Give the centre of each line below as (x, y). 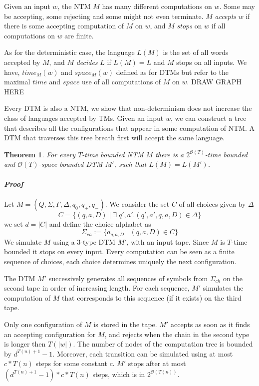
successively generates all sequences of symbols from (128, 278)
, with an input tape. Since (168, 241)
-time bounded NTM (113, 154)
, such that (130, 164)
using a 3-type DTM (84, 241)
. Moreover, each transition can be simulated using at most (143, 353)
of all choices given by (212, 203)
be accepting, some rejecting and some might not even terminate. (104, 16)
